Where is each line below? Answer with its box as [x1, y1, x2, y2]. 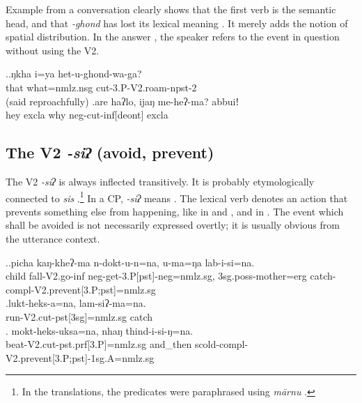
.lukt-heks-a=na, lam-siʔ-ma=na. [6, 296, 146, 310]
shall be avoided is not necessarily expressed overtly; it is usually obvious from [6, 218, 340, 232]
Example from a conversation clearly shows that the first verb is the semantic [6, 2, 336, 16]
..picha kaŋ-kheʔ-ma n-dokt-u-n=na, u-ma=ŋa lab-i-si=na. [6, 254, 255, 269]
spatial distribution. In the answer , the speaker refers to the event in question [6, 29, 340, 44]
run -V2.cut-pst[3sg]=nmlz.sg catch [6, 309, 153, 324]
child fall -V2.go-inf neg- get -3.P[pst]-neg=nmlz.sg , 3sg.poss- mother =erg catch [6, 268, 333, 283]
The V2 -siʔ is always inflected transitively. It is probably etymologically [6, 174, 315, 188]
